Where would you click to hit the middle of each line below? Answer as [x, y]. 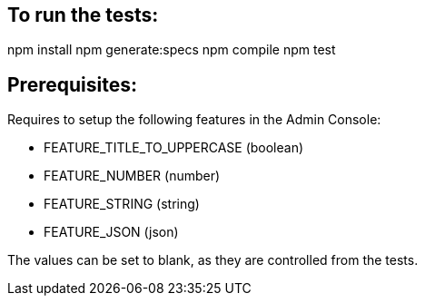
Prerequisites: [72, 84]
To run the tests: [83, 15]
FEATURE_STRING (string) [122, 204]
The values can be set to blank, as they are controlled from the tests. [213, 260]
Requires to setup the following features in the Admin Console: [194, 120]
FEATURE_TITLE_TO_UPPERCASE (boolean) [174, 148]
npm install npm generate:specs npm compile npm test [172, 50]
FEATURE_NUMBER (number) [132, 176]
